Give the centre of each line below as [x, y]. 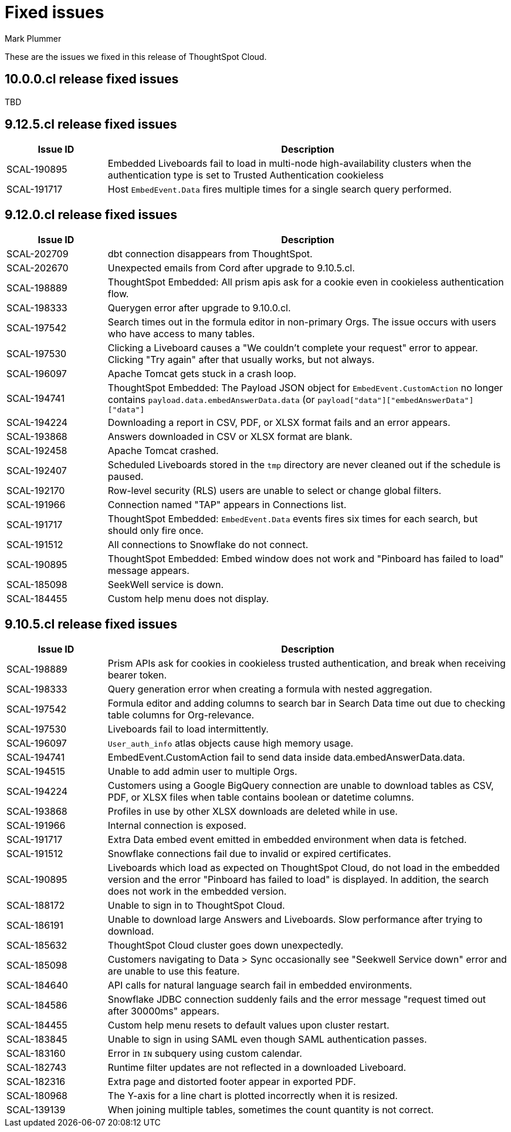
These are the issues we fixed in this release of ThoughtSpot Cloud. [136, 56]
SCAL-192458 [37, 451]
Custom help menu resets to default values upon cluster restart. [248, 1025]
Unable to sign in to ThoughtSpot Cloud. [196, 906]
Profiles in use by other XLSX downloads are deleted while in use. [253, 812]
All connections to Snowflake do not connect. [208, 545]
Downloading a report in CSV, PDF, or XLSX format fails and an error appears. [279, 423]
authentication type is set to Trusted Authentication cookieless [246, 175]
